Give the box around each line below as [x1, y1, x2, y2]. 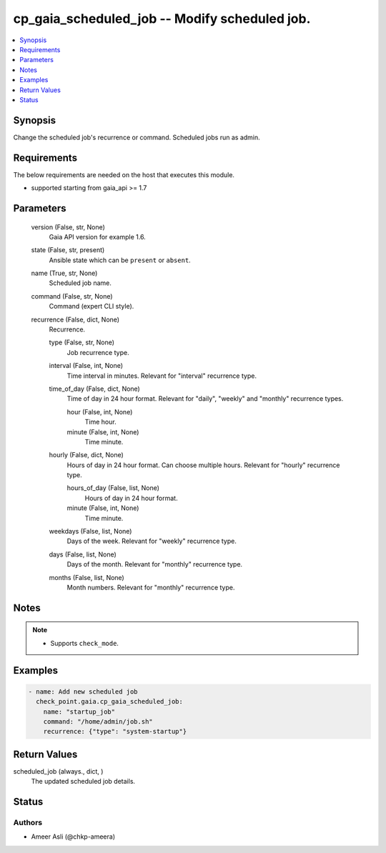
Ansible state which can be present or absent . [49, 256, 191, 264]
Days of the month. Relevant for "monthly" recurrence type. [66, 560, 243, 569]
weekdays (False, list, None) [49, 527, 132, 536]
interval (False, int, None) [49, 361, 124, 370]
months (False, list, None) [49, 573, 124, 582]
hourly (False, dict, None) [49, 451, 124, 459]
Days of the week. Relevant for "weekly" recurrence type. [66, 537, 237, 546]
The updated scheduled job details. [31, 777, 136, 786]
